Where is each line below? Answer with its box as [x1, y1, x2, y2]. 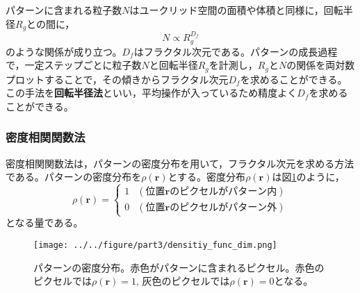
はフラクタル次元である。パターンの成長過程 [133, 44, 338, 58]
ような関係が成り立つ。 [15, 44, 122, 58]
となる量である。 [6, 215, 83, 230]
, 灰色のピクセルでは [136, 274, 230, 288]
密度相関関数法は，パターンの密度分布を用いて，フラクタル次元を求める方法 [6, 156, 354, 170]
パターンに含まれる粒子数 [6, 3, 122, 17]
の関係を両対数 [286, 58, 355, 72]
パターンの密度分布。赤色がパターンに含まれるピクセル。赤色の [33, 260, 325, 274]
